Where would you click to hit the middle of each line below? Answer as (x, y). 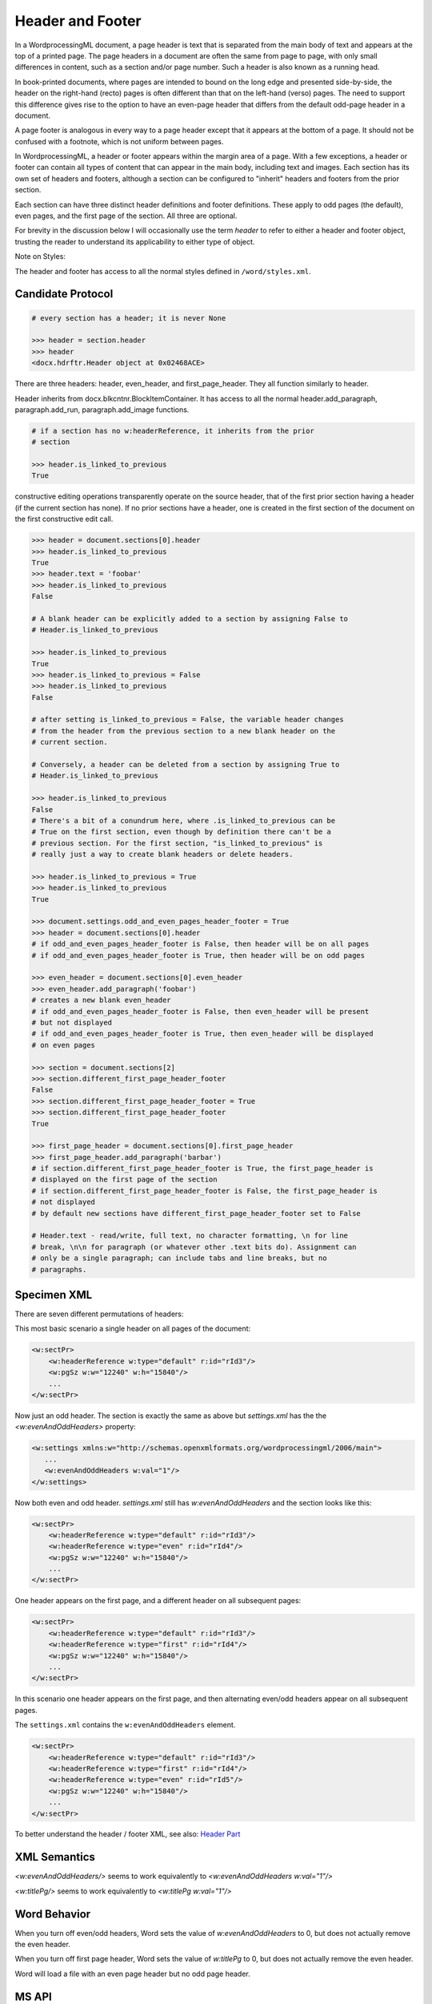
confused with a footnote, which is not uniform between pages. (119, 141)
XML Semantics (55, 1857)
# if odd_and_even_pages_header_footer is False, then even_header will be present (200, 1011)
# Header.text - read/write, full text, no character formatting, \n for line (190, 1236)
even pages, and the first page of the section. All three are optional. (126, 216)
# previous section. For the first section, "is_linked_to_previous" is (177, 843)
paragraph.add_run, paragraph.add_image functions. (102, 410)
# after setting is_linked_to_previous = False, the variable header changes (188, 720)
